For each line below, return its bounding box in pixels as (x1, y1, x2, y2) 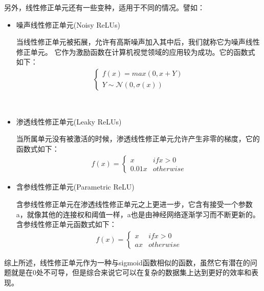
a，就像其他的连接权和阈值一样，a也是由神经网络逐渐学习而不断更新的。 (16, 209, 260, 219)
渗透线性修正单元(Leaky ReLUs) (16, 116, 122, 127)
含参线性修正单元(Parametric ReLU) (16, 181, 135, 192)
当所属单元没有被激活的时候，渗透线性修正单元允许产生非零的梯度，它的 (16, 133, 260, 144)
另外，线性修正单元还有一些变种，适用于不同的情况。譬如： (4, 2, 205, 12)
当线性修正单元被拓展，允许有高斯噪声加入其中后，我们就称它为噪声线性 (16, 36, 260, 47)
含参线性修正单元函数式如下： (16, 219, 117, 230)
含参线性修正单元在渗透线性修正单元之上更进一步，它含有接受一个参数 (16, 199, 253, 209)
